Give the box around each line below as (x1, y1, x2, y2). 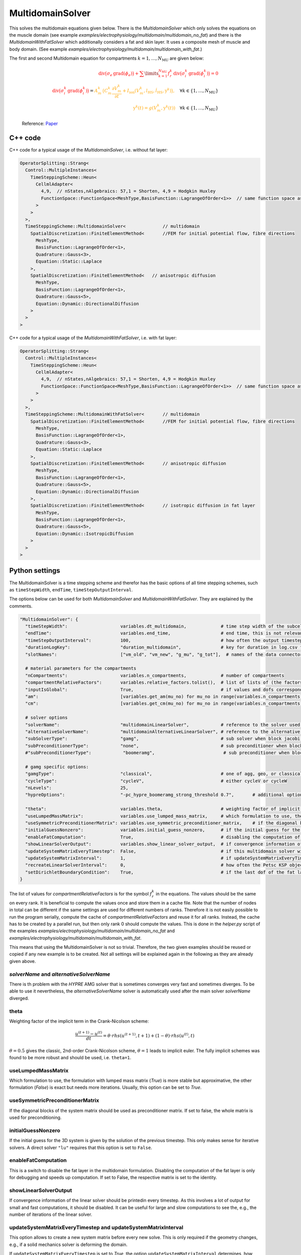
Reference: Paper (22, 120, 58, 127)
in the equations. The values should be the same (156, 891, 256, 897)
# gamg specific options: (25, 764, 89, 770)
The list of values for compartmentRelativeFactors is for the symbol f (9, 891, 153, 897)
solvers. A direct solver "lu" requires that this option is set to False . (9, 1145, 153, 1151)
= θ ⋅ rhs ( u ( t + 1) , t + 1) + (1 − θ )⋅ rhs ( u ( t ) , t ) (103, 1032, 195, 1039)
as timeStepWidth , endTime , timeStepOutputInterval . (9, 586, 133, 592)
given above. (9, 958, 36, 964)
